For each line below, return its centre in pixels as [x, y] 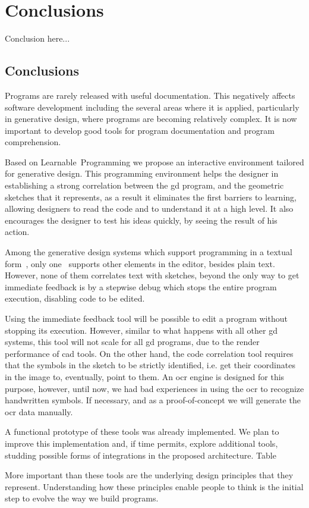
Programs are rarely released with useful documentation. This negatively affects [150, 95]
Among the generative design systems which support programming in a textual [149, 252]
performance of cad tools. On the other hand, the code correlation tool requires [149, 353]
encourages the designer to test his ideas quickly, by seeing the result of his [141, 220]
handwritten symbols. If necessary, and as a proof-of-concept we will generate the [153, 400]
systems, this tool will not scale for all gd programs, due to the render [132, 342]
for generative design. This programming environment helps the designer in [142, 173]
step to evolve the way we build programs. [82, 498]
